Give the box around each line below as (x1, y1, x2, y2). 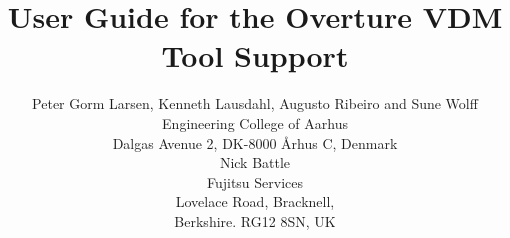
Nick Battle (219, 152, 291, 173)
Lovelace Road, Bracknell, (175, 191, 335, 212)
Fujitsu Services (206, 171, 304, 192)
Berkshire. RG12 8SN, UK (174, 210, 336, 231)
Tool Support (161, 35, 349, 76)
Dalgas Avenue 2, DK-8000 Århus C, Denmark (112, 132, 398, 153)
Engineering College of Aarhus (162, 112, 348, 133)
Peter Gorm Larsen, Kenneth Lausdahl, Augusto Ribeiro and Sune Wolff (32, 93, 478, 114)
